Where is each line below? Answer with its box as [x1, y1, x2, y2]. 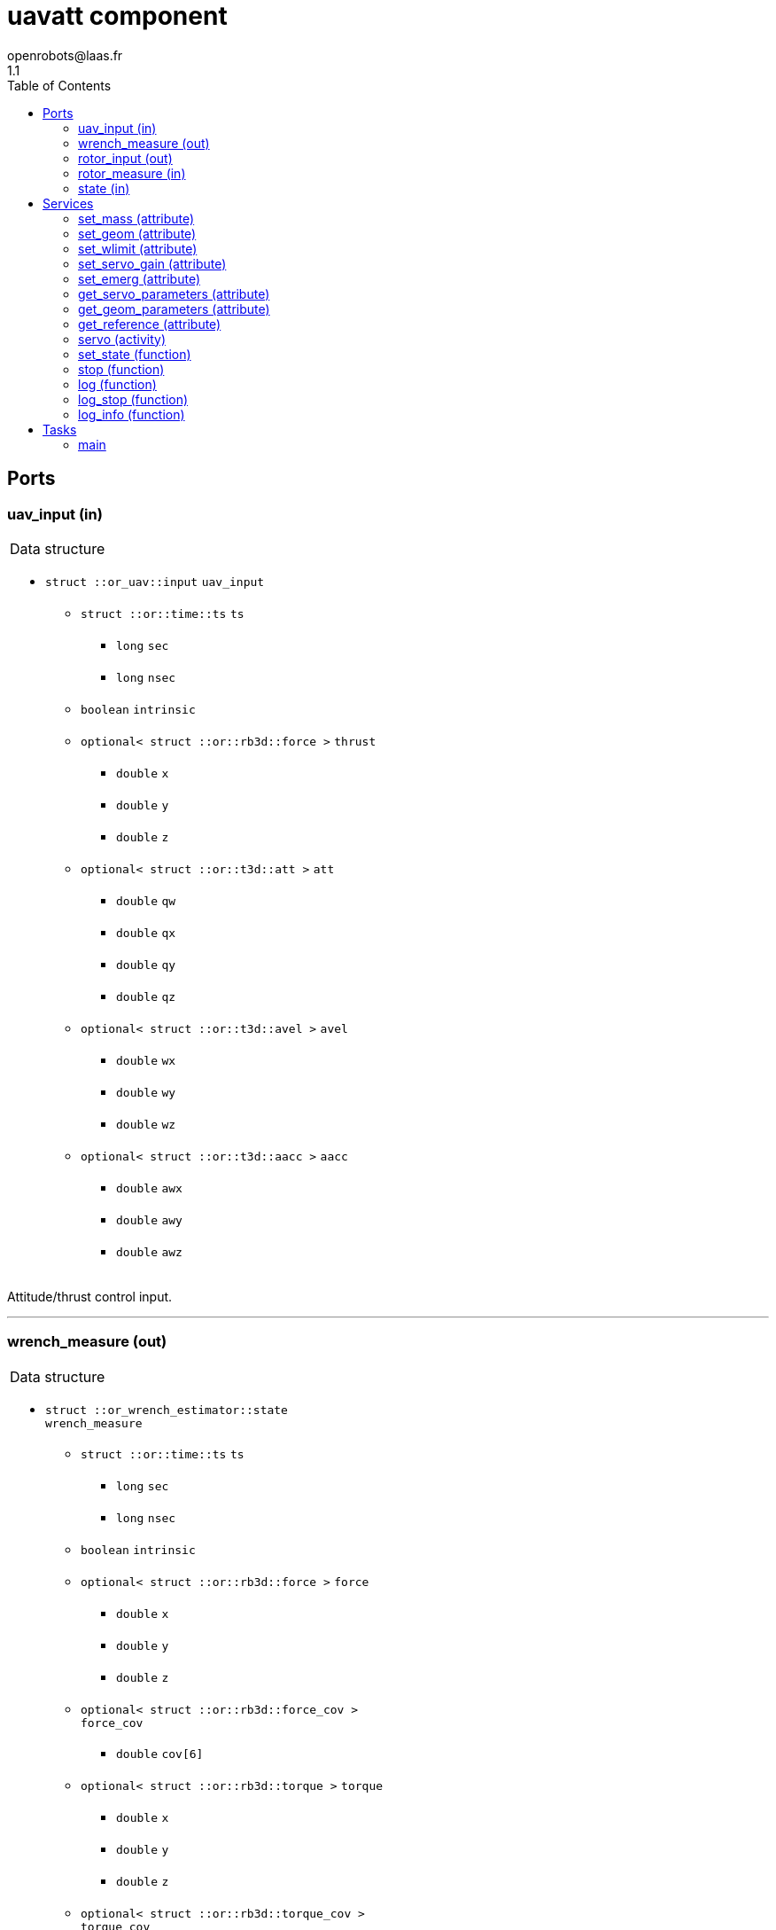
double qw [116, 894, 176, 908]
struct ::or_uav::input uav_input [45, 574, 265, 589]
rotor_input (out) [78, 150, 173, 166]
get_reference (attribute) [78, 316, 221, 332]
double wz [116, 1117, 176, 1131]
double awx [116, 1181, 182, 1195]
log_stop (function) [78, 391, 189, 407]
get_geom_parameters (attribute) [78, 301, 270, 316]
